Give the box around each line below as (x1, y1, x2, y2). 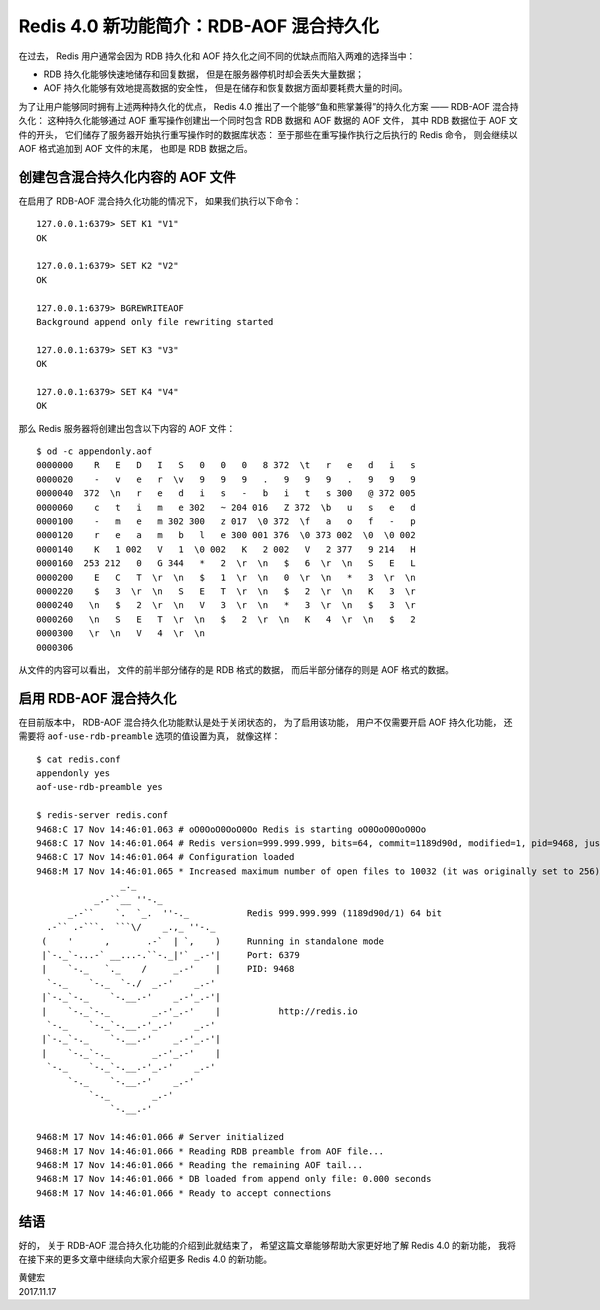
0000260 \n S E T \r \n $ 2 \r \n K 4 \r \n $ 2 (36, 613, 416, 625)
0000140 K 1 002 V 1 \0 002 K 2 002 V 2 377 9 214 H (36, 543, 416, 555)
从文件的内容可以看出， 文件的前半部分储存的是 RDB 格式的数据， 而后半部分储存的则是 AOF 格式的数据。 (18, 663, 455, 675)
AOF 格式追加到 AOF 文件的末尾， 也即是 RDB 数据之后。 (18, 142, 254, 154)
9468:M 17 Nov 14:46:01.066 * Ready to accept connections (36, 1187, 332, 1199)
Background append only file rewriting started (36, 316, 274, 327)
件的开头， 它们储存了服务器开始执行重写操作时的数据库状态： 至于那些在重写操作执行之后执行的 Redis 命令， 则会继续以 (18, 128, 519, 140)
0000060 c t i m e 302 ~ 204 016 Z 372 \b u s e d (36, 501, 416, 513)
